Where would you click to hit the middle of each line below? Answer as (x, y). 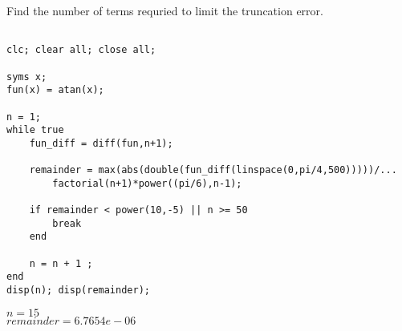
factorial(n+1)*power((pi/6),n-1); (147, 183)
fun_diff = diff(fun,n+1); (101, 143)
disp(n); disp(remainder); (78, 291)
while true (35, 130)
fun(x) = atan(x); (55, 90)
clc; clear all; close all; (81, 50)
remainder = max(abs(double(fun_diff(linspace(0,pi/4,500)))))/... (213, 170)
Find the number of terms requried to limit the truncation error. (165, 10)
